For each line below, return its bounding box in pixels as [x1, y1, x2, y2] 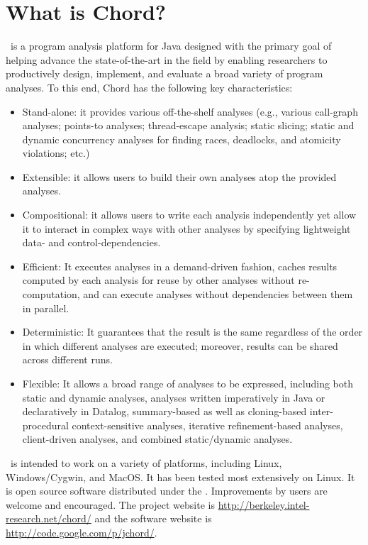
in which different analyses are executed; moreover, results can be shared [22, 338, 338, 353]
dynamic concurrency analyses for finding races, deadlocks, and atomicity [22, 131, 341, 146]
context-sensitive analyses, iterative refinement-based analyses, [72, 417, 343, 432]
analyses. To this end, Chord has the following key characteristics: [6, 79, 293, 94]
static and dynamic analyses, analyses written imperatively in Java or [22, 390, 325, 404]
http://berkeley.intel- [218, 497, 310, 512]
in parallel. [22, 300, 69, 315]
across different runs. [22, 352, 113, 367]
